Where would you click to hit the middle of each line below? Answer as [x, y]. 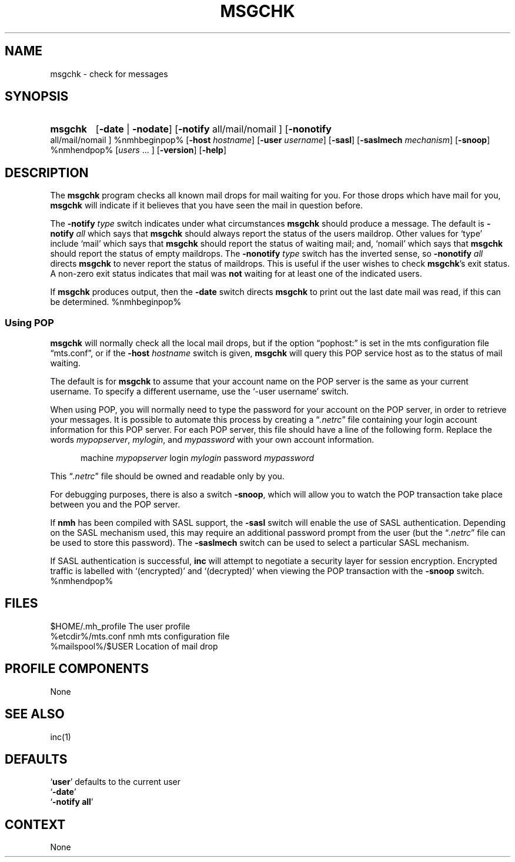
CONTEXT [35, 824]
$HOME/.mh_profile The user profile [120, 626]
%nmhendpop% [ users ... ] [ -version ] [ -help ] [138, 150]
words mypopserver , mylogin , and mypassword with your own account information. [212, 440]
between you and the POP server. [115, 505]
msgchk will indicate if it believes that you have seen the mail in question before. [207, 205]
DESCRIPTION [47, 173]
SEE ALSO [35, 714]
